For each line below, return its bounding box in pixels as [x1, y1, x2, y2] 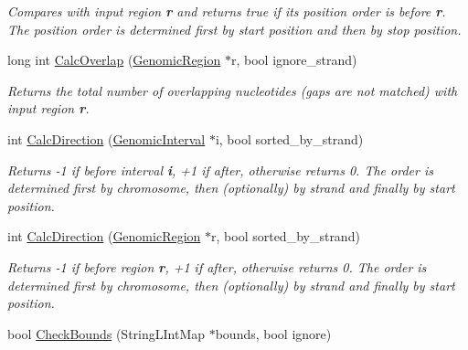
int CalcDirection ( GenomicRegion [7, 227, 201, 246]
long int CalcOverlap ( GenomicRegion [7, 50, 221, 69]
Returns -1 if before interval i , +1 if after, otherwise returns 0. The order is [7, 160, 433, 179]
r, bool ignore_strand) [230, 50, 357, 69]
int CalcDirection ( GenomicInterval [7, 129, 206, 148]
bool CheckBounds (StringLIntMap [7, 323, 205, 343]
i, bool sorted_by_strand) [215, 129, 364, 148]
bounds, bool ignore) [215, 323, 332, 343]
